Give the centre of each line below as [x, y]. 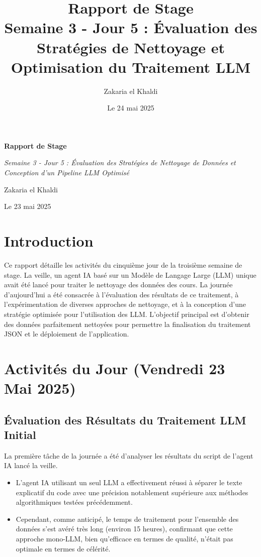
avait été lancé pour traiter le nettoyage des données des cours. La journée [118, 285]
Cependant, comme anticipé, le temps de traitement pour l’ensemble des [127, 519]
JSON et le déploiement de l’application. [67, 334]
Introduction [49, 241]
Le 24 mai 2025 [131, 108]
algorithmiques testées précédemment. [74, 502]
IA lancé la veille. [31, 465]
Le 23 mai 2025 [28, 206]
